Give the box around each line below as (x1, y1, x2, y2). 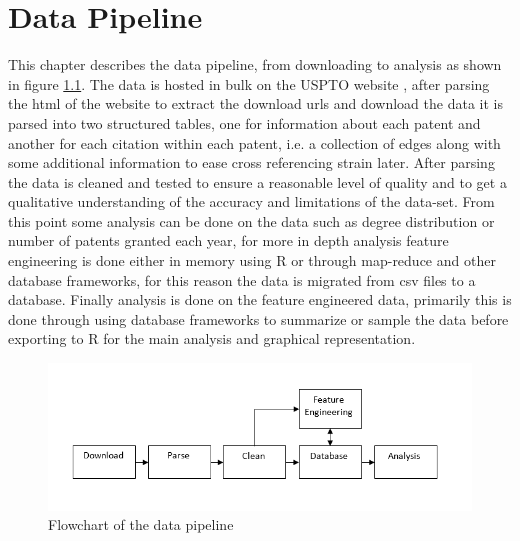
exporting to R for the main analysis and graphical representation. (8, 328, 416, 349)
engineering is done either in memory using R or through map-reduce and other (8, 250, 496, 271)
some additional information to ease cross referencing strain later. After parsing (8, 152, 495, 173)
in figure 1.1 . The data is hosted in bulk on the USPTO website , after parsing (8, 73, 490, 94)
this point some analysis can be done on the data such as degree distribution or (8, 210, 495, 231)
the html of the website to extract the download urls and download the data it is (8, 93, 503, 114)
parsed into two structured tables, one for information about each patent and (8, 112, 481, 133)
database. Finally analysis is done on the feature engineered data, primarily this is (8, 289, 512, 310)
